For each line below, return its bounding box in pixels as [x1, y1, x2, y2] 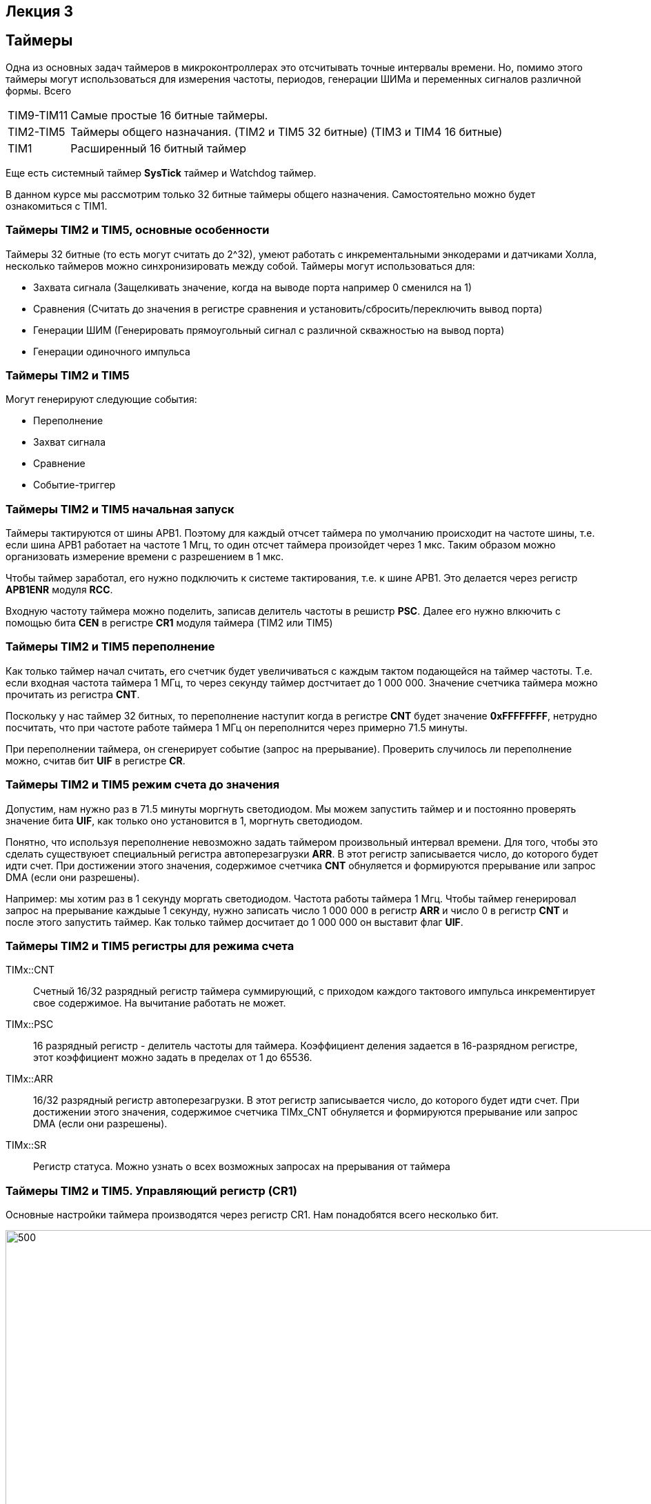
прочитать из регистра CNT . [6, 688, 140, 700]
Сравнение [33, 457, 86, 470]
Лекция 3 [6, 3, 73, 20]
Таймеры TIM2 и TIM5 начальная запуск [6, 502, 234, 516]
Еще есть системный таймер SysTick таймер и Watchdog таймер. [6, 166, 317, 179]
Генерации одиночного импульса [33, 345, 190, 357]
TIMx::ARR [6, 1073, 53, 1085]
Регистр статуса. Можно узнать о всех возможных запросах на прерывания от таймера [33, 1160, 450, 1173]
